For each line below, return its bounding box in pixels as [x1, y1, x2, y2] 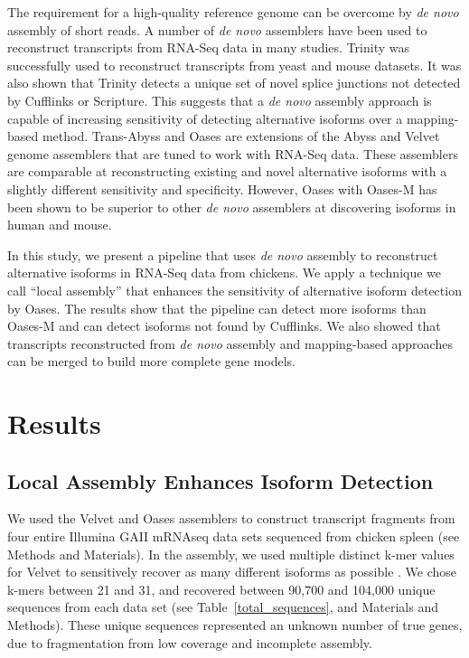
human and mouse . [7, 215, 112, 234]
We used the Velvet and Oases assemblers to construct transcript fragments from [7, 509, 455, 528]
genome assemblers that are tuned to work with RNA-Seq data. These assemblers [7, 144, 458, 163]
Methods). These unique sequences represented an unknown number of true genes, [7, 616, 463, 634]
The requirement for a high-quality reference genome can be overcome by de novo [7, 3, 459, 21]
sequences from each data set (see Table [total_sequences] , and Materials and [7, 597, 438, 616]
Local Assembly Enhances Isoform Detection [7, 466, 434, 494]
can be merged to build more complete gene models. [7, 352, 296, 371]
